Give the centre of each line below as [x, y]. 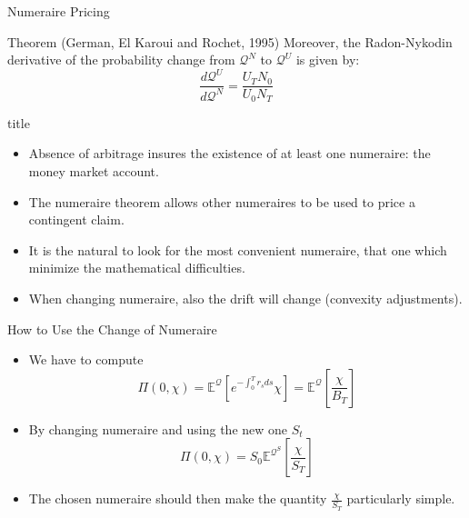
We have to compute [86, 359]
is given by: [328, 60]
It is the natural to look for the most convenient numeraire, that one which [238, 249]
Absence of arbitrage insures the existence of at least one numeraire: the [230, 153]
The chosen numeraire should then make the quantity [178, 498]
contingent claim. [76, 219]
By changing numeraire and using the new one [158, 428]
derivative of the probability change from [121, 60]
